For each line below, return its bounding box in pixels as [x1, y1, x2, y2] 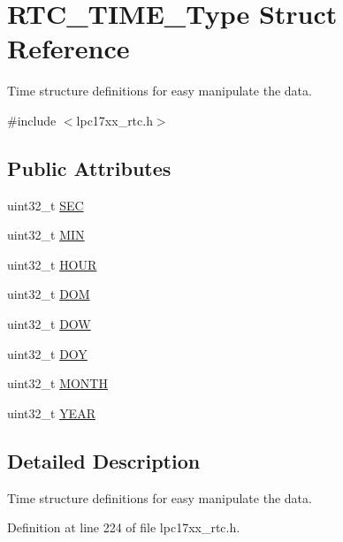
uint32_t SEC [7, 195, 84, 214]
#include [7, 111, 57, 129]
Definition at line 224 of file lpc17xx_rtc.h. [7, 518, 240, 537]
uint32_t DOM [7, 285, 90, 303]
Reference [7, 30, 130, 66]
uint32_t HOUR [7, 255, 97, 273]
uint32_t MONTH [7, 374, 108, 393]
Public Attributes [7, 154, 171, 181]
